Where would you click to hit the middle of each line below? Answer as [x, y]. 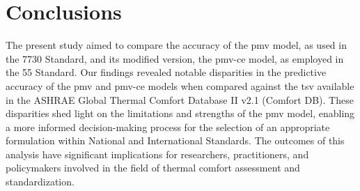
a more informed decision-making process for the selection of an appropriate [168, 127]
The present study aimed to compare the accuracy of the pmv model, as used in [176, 45]
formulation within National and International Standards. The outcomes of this [175, 140]
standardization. [40, 182]
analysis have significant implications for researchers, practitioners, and [157, 154]
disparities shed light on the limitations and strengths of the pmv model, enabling [180, 113]
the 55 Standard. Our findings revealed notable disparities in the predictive [166, 72]
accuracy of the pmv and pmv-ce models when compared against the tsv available [180, 85]
